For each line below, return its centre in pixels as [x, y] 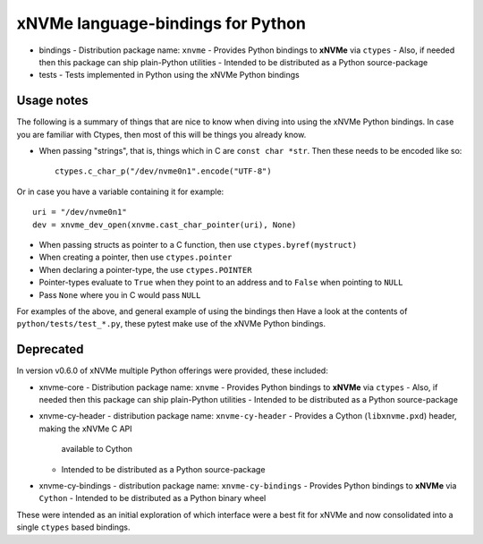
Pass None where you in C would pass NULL [120, 294]
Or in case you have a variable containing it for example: [120, 191]
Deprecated [50, 349]
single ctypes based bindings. [73, 527]
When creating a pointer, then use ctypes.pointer [136, 257]
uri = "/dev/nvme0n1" [80, 212]
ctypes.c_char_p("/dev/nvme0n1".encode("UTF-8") [163, 171]
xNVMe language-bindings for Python [161, 23]
